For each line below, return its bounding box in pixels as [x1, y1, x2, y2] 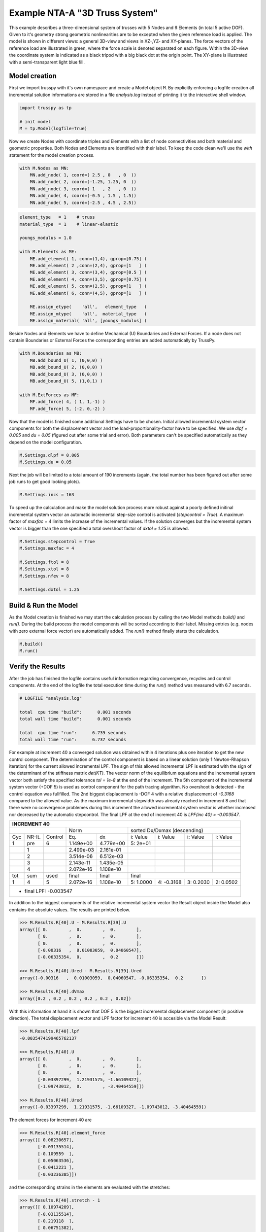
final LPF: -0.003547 [24, 888, 72, 894]
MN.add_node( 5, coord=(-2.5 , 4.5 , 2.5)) [30, 200, 136, 205]
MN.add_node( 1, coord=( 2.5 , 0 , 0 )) [30, 172, 136, 178]
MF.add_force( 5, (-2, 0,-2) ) [30, 406, 105, 411]
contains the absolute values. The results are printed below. [9, 907, 131, 913]
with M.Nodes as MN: [19, 165, 69, 171]
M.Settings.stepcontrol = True [19, 539, 96, 544]
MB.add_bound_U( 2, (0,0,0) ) [30, 365, 103, 370]
